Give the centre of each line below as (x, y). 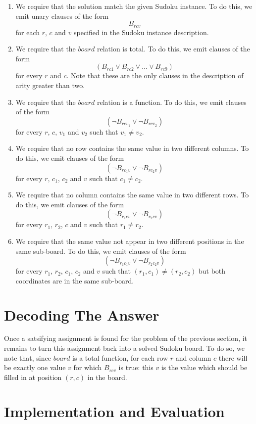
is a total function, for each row (120, 357)
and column (193, 357)
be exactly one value (35, 367)
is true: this (136, 367)
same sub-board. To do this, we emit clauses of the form (101, 251)
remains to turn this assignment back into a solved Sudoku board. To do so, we (124, 348)
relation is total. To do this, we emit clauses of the (173, 49)
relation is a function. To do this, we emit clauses (172, 102)
